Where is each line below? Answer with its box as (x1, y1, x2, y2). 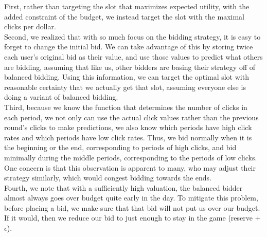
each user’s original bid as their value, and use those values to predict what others (4, 51, 263, 62)
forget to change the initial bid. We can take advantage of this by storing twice (4, 41, 253, 52)
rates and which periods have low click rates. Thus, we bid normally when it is (4, 132, 252, 142)
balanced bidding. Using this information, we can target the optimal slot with (4, 71, 249, 82)
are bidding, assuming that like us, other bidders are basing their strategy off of (4, 61, 255, 72)
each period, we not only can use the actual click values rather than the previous (4, 112, 259, 122)
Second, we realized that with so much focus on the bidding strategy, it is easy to (4, 31, 261, 42)
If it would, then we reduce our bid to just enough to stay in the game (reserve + (4, 212, 261, 223)
